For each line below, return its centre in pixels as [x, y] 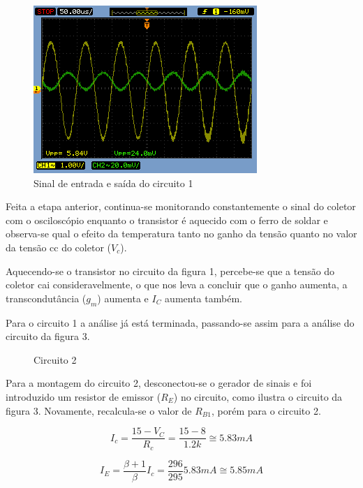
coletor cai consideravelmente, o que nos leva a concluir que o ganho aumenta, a [177, 284]
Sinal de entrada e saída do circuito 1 [113, 183]
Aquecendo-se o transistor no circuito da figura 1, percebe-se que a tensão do [170, 271]
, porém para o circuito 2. [266, 410]
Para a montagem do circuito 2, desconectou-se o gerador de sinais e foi [159, 383]
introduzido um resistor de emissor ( [83, 396]
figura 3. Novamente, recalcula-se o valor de [99, 410]
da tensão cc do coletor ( [58, 247]
